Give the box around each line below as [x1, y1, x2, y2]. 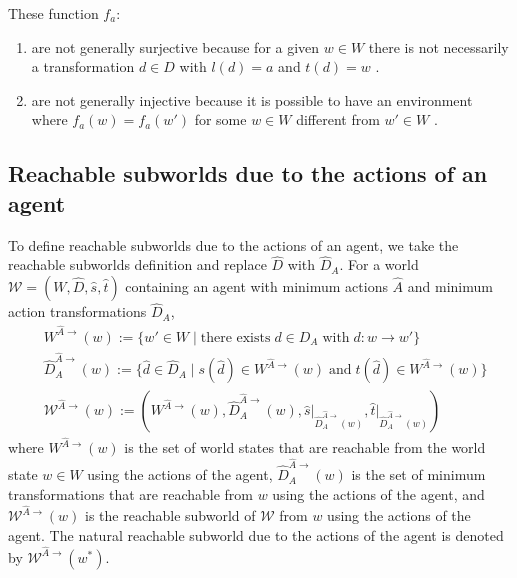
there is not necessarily [368, 36, 509, 57]
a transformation [31, 56, 135, 77]
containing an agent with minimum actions [125, 275, 388, 296]
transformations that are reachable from [8, 483, 253, 504]
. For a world [339, 254, 419, 275]
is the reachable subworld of [85, 505, 256, 526]
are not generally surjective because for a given [31, 36, 320, 57]
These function [8, 3, 99, 23]
